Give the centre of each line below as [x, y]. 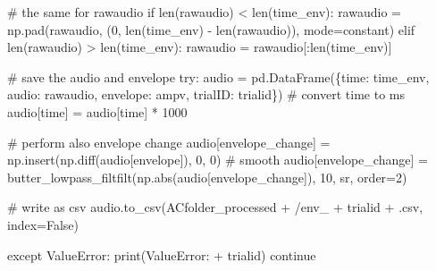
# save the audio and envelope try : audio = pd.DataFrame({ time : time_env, [218, 76]
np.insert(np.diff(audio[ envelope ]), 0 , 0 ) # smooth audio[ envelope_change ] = [218, 160]
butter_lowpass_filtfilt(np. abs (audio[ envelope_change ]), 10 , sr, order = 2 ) [207, 177]
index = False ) [43, 224]
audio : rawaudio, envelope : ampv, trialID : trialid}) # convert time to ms [206, 94]
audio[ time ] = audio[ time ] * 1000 [97, 111]
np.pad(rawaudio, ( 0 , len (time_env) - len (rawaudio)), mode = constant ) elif [211, 29]
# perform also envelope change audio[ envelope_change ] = [169, 142]
